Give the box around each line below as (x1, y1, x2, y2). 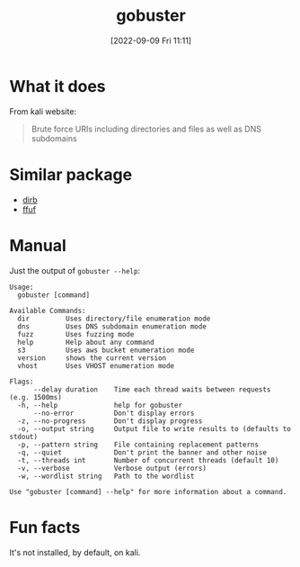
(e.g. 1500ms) (9, 392, 63, 401)
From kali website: (9, 105, 77, 117)
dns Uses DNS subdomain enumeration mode (17, 321, 207, 331)
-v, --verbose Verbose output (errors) (17, 463, 207, 472)
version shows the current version (17, 353, 167, 363)
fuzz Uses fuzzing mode (17, 329, 135, 338)
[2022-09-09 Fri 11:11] (110, 35, 191, 46)
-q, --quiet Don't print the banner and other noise (17, 447, 268, 457)
